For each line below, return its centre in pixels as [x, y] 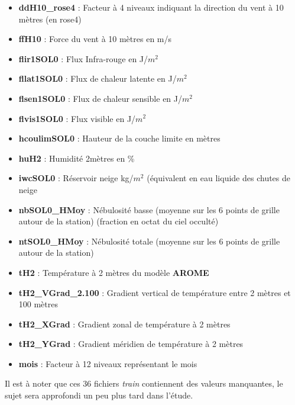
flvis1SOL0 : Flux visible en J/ [77, 118]
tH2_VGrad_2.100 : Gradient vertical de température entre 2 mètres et [155, 292]
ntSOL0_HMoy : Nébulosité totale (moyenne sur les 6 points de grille [149, 241]
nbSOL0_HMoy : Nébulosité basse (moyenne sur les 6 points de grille [149, 209]
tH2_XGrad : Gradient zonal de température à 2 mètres [124, 324]
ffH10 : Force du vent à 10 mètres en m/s [95, 39]
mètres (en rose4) [50, 19]
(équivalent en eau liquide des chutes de [219, 178]
